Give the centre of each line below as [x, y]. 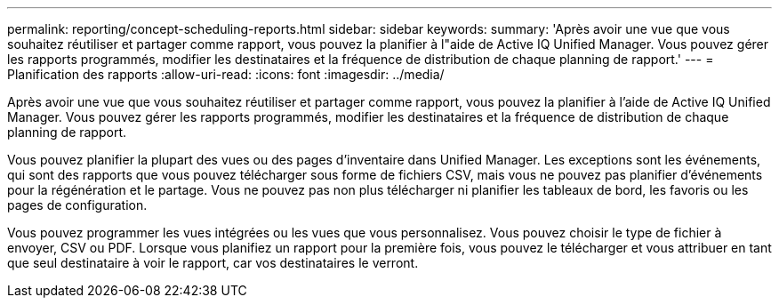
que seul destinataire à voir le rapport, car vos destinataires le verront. [213, 263]
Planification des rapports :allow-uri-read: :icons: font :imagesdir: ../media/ [226, 74]
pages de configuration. [77, 205]
